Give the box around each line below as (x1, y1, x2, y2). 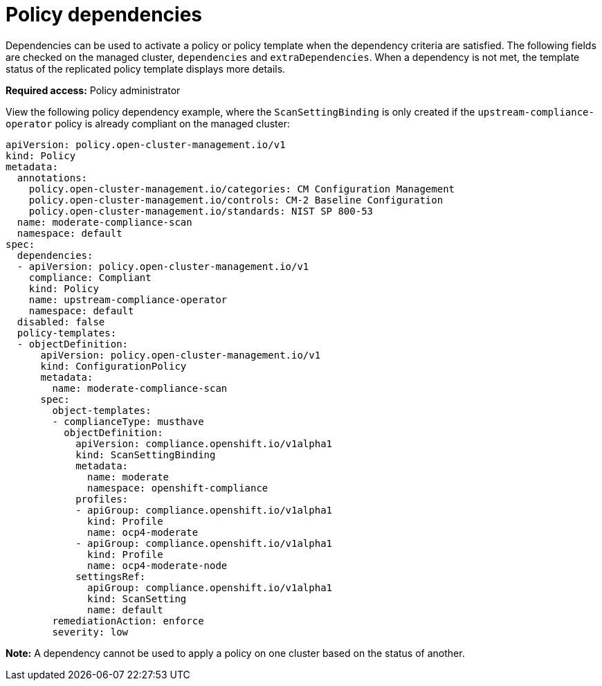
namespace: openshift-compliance (87, 482, 268, 494)
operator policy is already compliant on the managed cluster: (6, 117, 290, 129)
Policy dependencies (6, 3, 202, 26)
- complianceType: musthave (52, 415, 204, 427)
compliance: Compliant (28, 271, 152, 283)
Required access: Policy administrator (6, 84, 181, 96)
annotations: (17, 172, 88, 183)
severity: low (52, 626, 129, 638)
